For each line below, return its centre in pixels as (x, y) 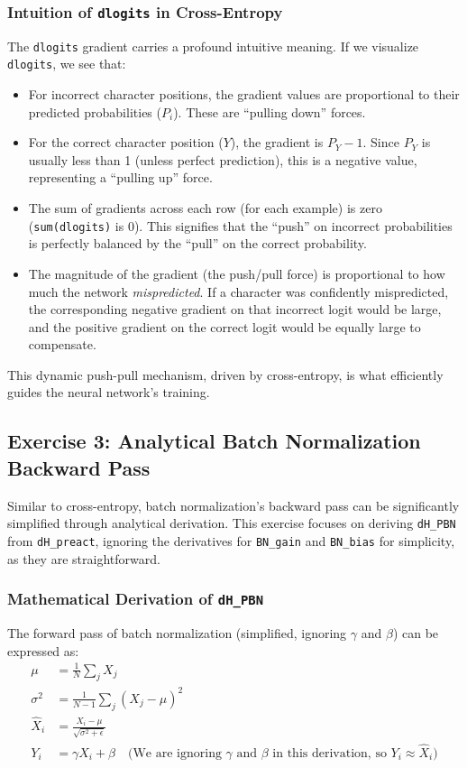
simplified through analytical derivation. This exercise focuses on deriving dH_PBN (232, 523)
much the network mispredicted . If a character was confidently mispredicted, (238, 291)
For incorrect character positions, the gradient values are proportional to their (244, 94)
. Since (381, 142)
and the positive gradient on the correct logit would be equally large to (224, 326)
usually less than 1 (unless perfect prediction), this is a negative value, (223, 159)
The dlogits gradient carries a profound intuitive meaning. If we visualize (213, 46)
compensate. (62, 344)
